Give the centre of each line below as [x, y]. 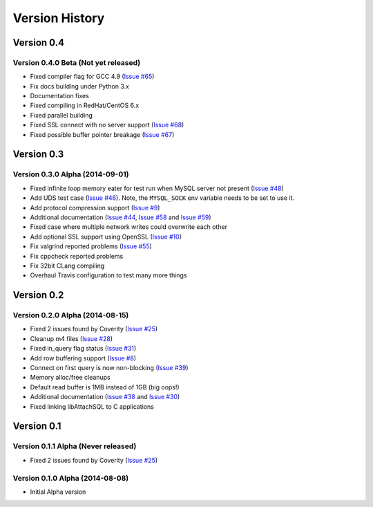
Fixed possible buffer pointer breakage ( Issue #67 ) [102, 134]
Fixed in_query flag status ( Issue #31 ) [83, 349]
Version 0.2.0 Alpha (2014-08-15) [71, 315]
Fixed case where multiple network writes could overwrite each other [129, 227]
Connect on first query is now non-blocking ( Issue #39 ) [109, 368]
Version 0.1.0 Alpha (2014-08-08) [71, 478]
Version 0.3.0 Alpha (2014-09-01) [71, 174]
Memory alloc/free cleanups [70, 378]
